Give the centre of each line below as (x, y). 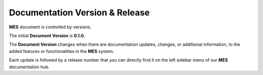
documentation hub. (29, 67)
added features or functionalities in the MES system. (62, 51)
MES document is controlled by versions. (50, 27)
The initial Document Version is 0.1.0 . (47, 36)
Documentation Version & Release (79, 12)
